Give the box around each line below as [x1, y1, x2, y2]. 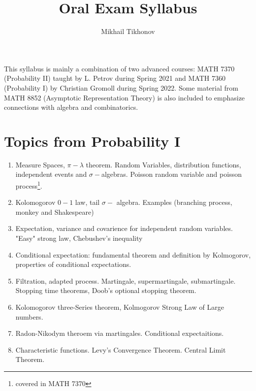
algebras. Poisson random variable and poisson [101, 169, 242, 179]
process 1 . [15, 179, 42, 191]
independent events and [15, 169, 87, 179]
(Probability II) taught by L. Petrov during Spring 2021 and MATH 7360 [4, 73, 225, 83]
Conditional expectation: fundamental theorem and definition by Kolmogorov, [15, 249, 251, 260]
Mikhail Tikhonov [101, 26, 155, 36]
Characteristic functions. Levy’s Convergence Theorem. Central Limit [15, 344, 226, 355]
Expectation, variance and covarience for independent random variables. [15, 223, 233, 233]
